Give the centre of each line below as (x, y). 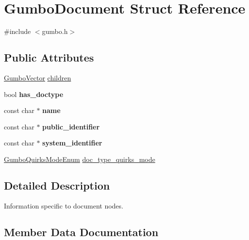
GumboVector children (38, 77)
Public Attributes (49, 57)
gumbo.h (55, 31)
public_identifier (71, 126)
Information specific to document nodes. (64, 205)
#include (17, 31)
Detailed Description (57, 185)
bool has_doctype (34, 94)
